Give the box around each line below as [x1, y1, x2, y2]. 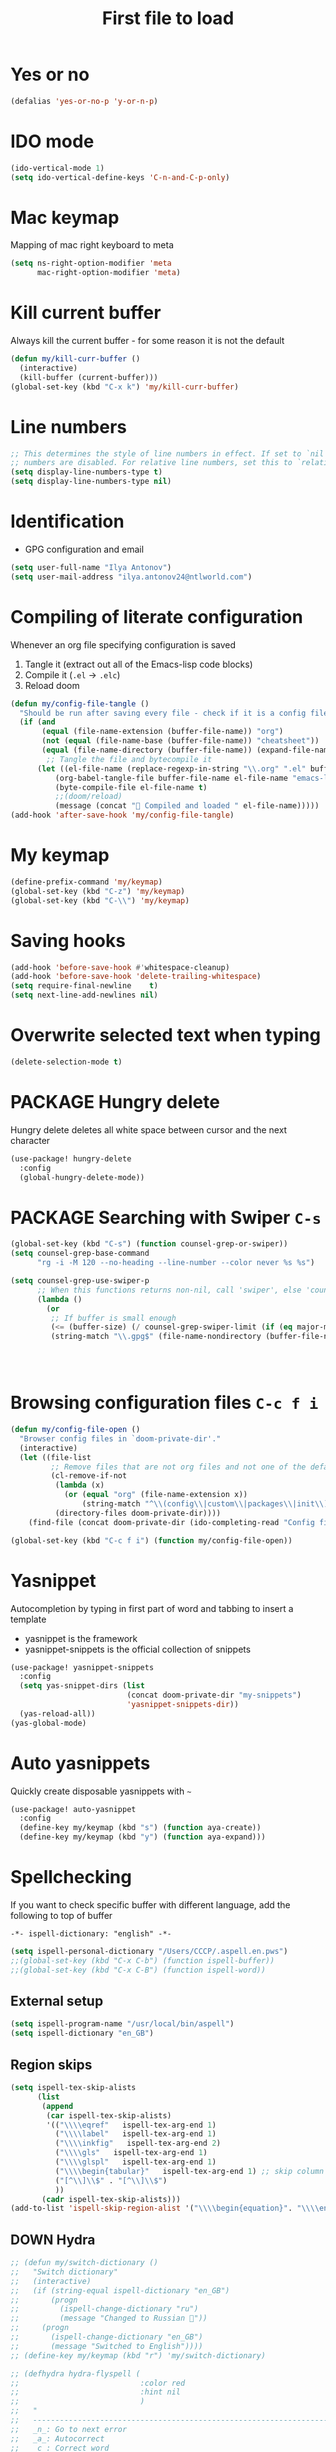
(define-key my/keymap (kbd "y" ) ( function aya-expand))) [19, 1832, 267, 1842]
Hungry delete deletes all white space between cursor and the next [10, 1123, 288, 1136]
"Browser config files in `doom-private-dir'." [19, 1433, 222, 1444]
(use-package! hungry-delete [10, 1153, 132, 1164]
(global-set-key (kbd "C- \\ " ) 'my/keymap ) [10, 895, 190, 906]
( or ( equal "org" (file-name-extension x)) [63, 1490, 248, 1500]
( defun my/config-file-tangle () [10, 698, 150, 709]
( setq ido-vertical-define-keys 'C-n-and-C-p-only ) [10, 172, 230, 182]
